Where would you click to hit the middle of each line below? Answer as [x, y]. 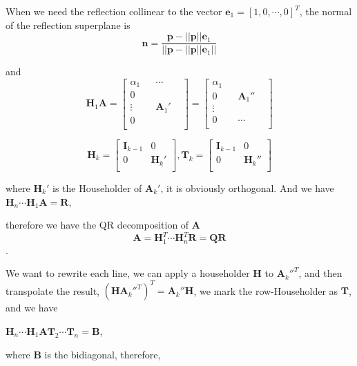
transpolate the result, [52, 290]
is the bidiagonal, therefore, [103, 354]
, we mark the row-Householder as [266, 290]
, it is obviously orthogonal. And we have [247, 187]
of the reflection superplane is [68, 25]
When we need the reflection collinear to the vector [114, 11]
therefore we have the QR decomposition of [97, 225]
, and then [320, 273]
